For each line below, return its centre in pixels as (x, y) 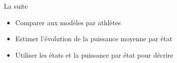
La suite (16, 6)
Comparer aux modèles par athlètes (68, 22)
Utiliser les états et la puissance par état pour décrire (94, 55)
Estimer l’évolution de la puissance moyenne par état (94, 39)
